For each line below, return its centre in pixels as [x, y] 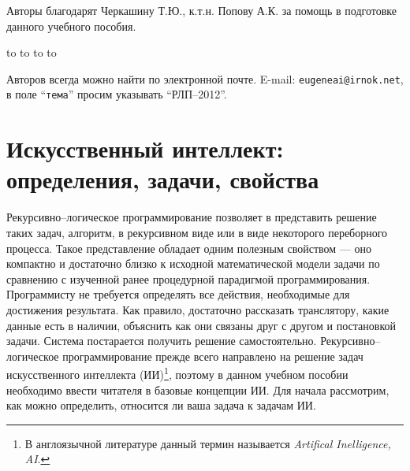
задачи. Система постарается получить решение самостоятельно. [162, 341]
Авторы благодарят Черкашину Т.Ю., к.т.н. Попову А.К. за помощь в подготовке [201, 10]
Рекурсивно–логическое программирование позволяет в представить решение [192, 217]
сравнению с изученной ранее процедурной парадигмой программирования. [188, 278]
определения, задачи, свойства [163, 179]
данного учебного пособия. [71, 26]
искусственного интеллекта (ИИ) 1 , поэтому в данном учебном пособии [177, 373]
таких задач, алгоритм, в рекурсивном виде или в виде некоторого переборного [197, 232]
